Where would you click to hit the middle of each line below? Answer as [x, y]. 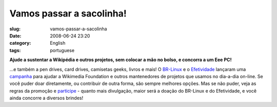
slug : [15, 29]
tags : [15, 50]
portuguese [62, 50]
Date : [15, 35]
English [58, 43]
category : [20, 43]
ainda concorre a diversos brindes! [46, 98]
